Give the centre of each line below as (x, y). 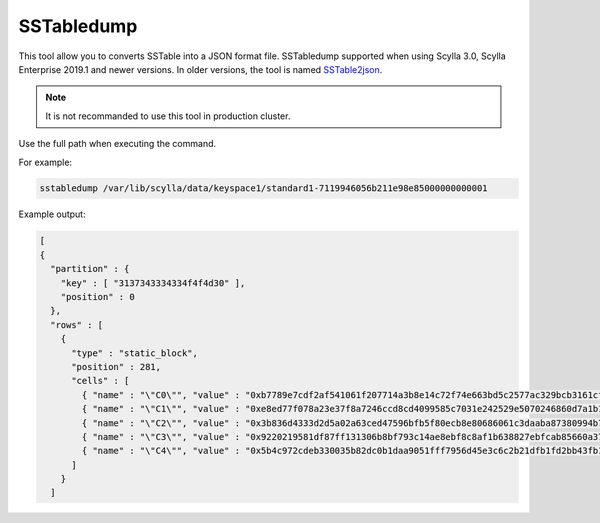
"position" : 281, (116, 366)
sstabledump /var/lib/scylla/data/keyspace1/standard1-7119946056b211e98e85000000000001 (264, 188)
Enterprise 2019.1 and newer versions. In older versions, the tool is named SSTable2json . (200, 69)
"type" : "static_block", (135, 353)
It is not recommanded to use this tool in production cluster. (168, 116)
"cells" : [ (100, 381)
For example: (45, 162)
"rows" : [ (77, 324)
